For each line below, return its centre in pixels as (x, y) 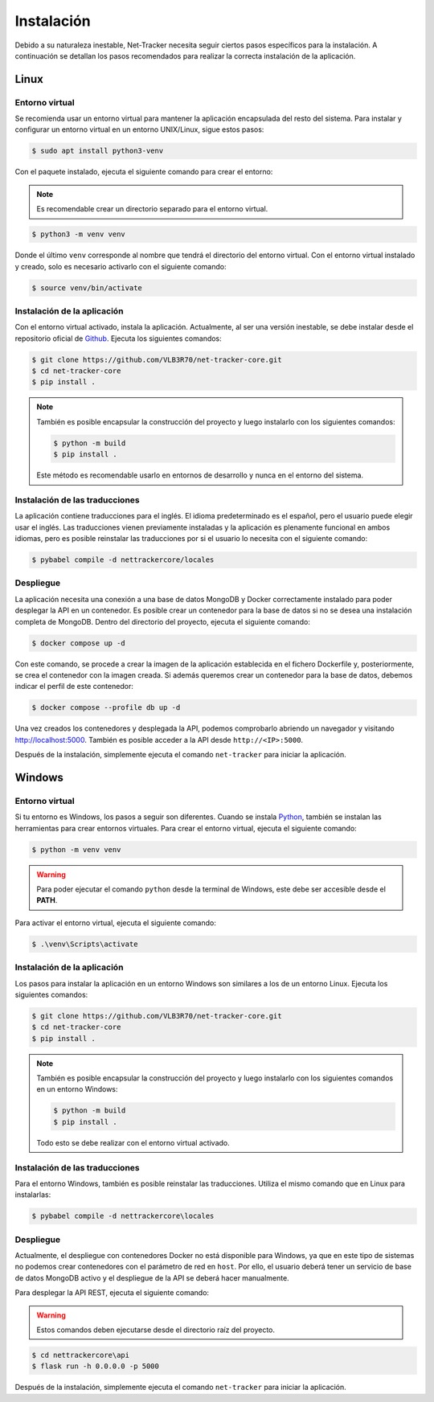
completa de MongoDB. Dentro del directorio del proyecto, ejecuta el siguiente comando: (163, 621)
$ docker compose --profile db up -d (106, 708)
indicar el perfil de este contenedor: (74, 687)
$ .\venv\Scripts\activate (85, 944)
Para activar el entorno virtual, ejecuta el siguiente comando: (115, 922)
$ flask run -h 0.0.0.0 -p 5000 (96, 1366)
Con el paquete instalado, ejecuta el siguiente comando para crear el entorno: (144, 172)
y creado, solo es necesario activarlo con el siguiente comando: (121, 266)
